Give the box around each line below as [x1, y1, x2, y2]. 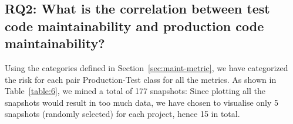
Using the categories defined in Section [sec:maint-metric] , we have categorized [5, 61, 288, 73]
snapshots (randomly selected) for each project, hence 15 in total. [5, 108, 240, 120]
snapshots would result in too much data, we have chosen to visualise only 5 [5, 96, 279, 108]
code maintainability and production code [5, 16, 264, 35]
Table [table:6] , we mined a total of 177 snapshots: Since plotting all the [5, 85, 265, 97]
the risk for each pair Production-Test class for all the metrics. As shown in [5, 73, 277, 85]
